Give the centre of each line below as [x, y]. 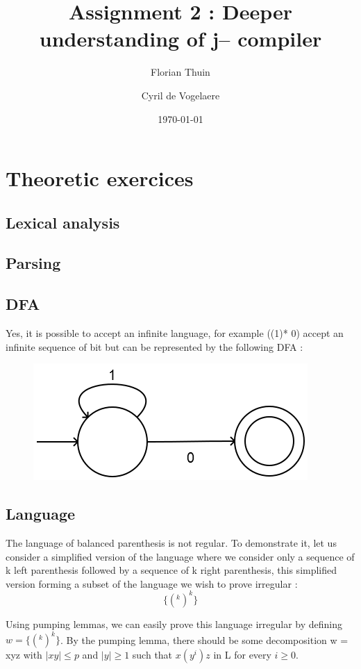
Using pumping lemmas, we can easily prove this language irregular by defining [174, 623]
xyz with [24, 654]
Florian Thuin [180, 72]
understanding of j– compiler [180, 39]
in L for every [242, 654]
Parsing [33, 263]
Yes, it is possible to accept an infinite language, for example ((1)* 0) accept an [175, 333]
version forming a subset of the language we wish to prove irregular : [152, 583]
